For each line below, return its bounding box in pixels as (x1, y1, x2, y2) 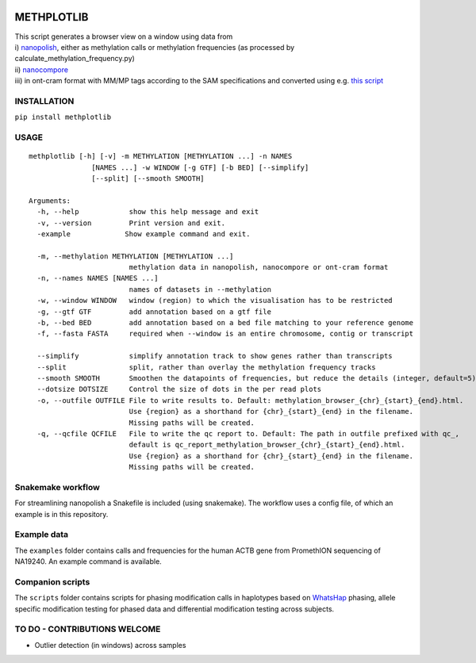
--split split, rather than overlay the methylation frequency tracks (36, 362, 376, 372)
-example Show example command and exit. (36, 229, 251, 238)
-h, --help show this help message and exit (36, 207, 259, 217)
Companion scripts (14, 576, 90, 587)
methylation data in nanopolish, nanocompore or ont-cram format (129, 263, 389, 272)
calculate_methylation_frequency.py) (14, 54, 135, 63)
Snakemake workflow (14, 481, 101, 492)
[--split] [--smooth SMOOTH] (91, 174, 205, 182)
